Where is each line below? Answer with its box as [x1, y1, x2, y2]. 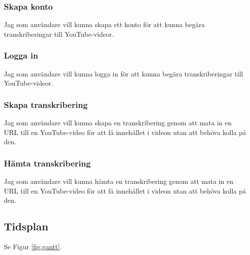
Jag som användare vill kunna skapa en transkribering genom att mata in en [4, 118, 232, 128]
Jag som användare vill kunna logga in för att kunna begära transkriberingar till [4, 68, 243, 78]
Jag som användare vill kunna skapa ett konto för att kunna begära [4, 19, 205, 30]
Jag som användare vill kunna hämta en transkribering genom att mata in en [4, 176, 234, 186]
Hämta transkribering [4, 157, 91, 169]
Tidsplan [4, 219, 48, 234]
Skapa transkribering [4, 98, 88, 110]
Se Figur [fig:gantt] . [4, 241, 62, 252]
